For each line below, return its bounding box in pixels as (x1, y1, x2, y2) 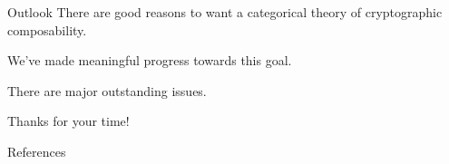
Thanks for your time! (7, 111, 130, 130)
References (7, 141, 66, 160)
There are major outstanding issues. (7, 81, 207, 100)
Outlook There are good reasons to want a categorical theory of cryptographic (7, 3, 443, 21)
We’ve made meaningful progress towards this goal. (7, 51, 292, 70)
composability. (7, 20, 87, 39)
